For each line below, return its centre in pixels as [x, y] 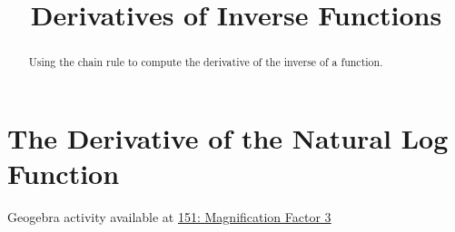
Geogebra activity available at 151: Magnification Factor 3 [169, 216]
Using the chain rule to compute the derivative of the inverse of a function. [206, 62]
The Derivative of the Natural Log [228, 137]
